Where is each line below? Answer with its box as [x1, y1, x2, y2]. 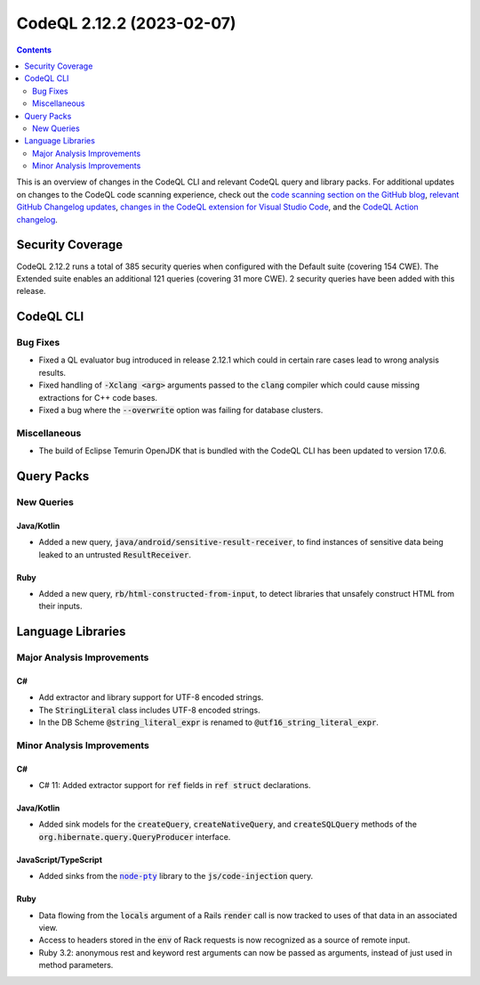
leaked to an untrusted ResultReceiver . [38, 549, 191, 560]
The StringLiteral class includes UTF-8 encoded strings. [38, 704, 261, 715]
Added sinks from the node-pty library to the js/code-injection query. [38, 871, 314, 882]
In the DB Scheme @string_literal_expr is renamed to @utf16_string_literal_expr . [38, 717, 380, 728]
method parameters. [38, 960, 114, 971]
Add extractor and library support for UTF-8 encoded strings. [38, 692, 264, 703]
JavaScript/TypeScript [16, 854, 102, 865]
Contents [16, 45, 52, 55]
